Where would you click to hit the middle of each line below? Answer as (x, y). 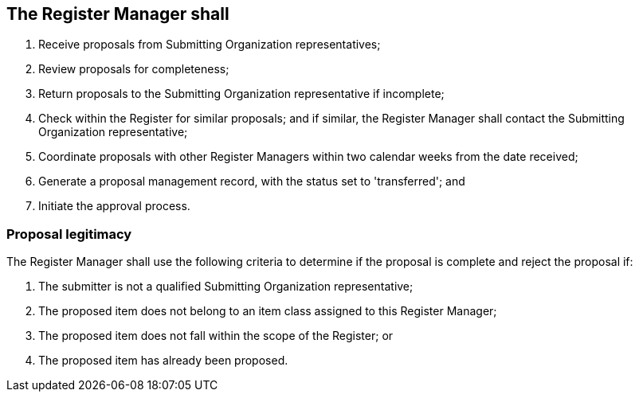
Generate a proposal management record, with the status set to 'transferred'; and (252, 181)
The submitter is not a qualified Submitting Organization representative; (226, 287)
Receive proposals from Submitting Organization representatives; (210, 45)
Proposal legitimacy (69, 234)
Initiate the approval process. (114, 206)
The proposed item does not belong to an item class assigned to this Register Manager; (268, 311)
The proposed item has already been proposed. (163, 361)
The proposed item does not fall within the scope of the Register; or (216, 336)
